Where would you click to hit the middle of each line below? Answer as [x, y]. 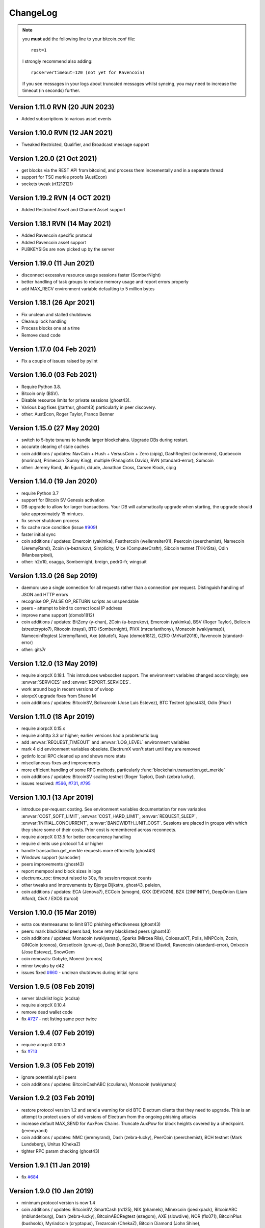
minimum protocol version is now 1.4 [58, 1202]
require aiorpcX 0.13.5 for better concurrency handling [76, 837]
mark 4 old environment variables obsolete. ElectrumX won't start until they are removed [111, 749]
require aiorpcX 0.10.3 [43, 1044]
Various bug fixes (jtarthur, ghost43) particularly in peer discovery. [89, 407]
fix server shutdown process [50, 521]
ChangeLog [33, 13]
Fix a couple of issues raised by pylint [59, 361]
